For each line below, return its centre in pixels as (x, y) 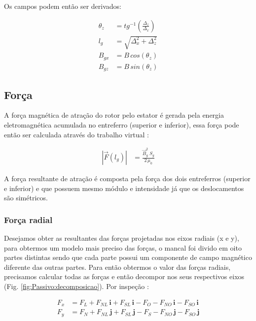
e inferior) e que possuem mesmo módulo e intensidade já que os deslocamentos (124, 188)
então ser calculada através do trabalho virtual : (76, 134)
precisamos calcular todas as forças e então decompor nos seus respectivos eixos (124, 276)
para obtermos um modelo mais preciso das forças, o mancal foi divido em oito (123, 247)
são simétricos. (26, 198)
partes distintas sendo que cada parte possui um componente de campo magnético (128, 257)
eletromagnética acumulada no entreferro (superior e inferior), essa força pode (122, 124)
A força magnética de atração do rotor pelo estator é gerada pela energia (114, 115)
